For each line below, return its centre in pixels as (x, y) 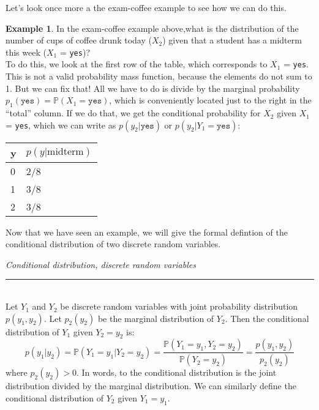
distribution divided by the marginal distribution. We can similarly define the (151, 386)
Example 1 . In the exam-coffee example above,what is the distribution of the (152, 28)
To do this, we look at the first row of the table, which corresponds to (137, 64)
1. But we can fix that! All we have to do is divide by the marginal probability (153, 88)
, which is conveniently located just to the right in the (210, 100)
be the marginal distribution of (156, 318)
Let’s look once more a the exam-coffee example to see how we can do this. (146, 7)
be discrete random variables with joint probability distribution (179, 306)
